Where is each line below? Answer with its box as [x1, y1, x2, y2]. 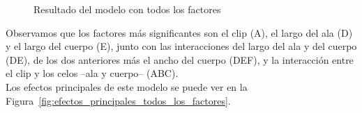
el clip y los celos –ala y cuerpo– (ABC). [6, 66, 179, 80]
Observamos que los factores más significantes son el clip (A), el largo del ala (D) [6, 25, 353, 40]
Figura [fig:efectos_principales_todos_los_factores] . [6, 93, 231, 107]
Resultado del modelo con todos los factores [33, 2, 221, 16]
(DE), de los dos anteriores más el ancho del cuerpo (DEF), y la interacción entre [6, 52, 354, 67]
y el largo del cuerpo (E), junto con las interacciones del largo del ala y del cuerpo [6, 39, 357, 53]
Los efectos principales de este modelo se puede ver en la [6, 79, 248, 94]
